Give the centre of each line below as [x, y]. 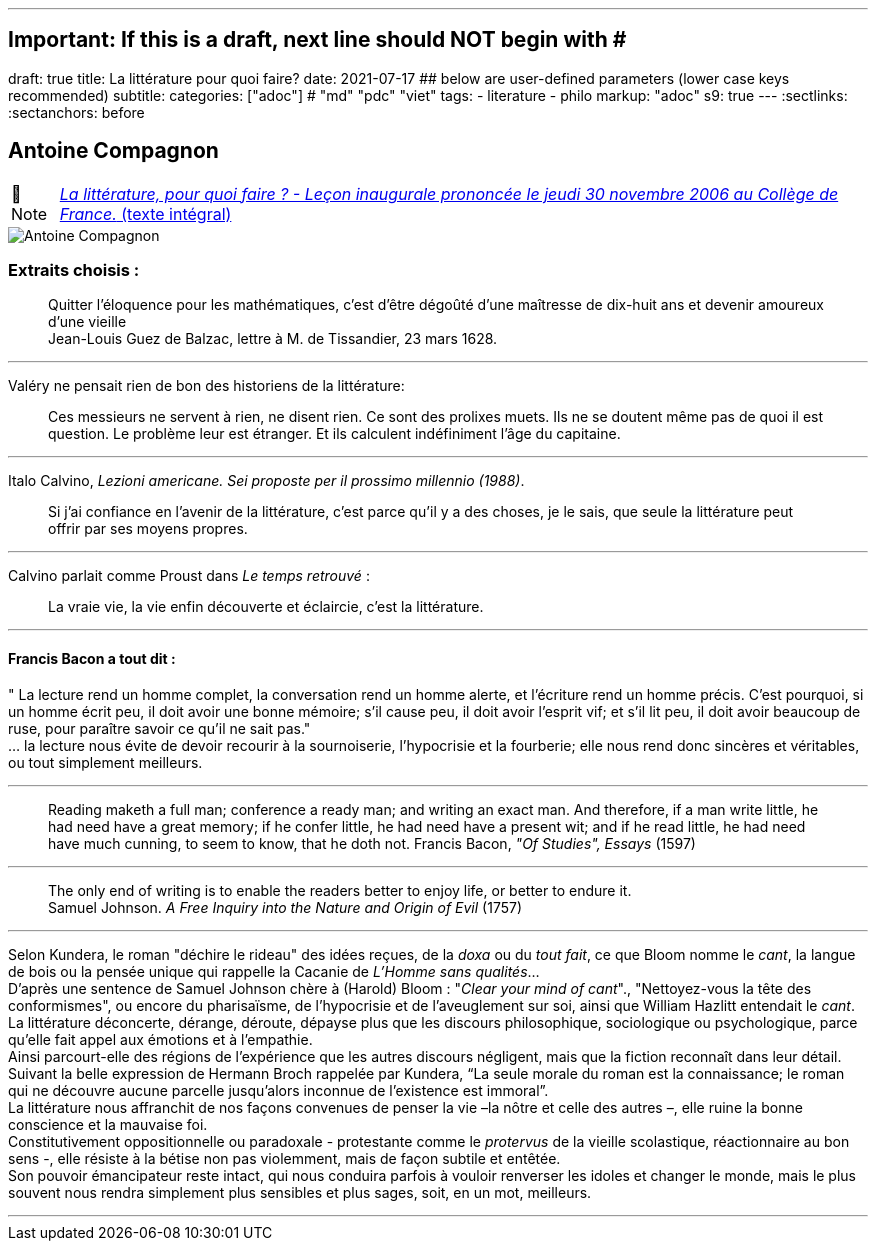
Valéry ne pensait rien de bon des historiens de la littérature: [206, 386]
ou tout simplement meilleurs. [105, 762]
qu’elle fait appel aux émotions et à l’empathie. [160, 1039]
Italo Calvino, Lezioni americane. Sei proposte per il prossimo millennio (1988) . [266, 481]
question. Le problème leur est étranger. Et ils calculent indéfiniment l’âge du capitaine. [334, 434]
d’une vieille [87, 322]
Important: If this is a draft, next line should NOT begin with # [317, 40]
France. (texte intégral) [145, 213]
